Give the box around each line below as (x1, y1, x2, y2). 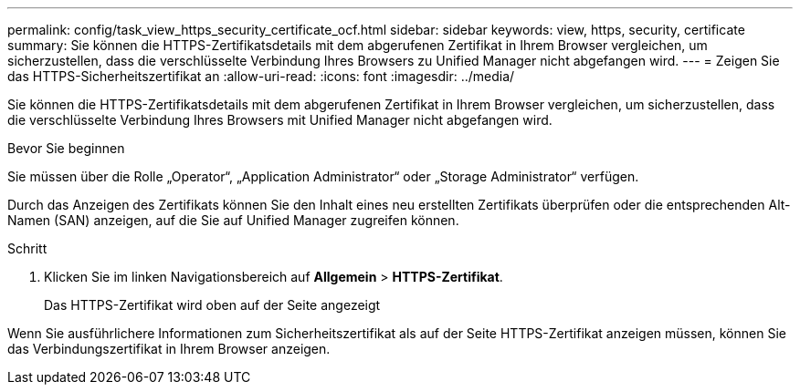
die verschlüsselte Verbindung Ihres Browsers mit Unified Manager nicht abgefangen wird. (7, 112, 553, 128)
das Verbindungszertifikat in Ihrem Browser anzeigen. (7, 341, 331, 356)
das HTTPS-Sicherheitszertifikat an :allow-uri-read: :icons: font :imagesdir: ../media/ (7, 68, 515, 84)
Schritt (7, 241, 47, 256)
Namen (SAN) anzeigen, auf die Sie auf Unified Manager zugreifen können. (7, 212, 459, 228)
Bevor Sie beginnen (7, 140, 125, 156)
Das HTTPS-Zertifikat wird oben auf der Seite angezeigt (44, 297, 381, 313)
